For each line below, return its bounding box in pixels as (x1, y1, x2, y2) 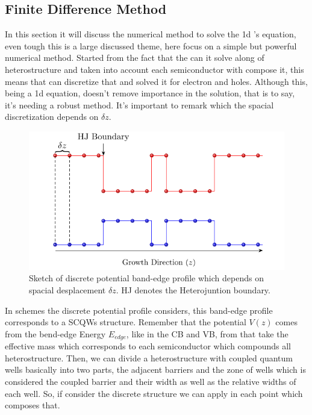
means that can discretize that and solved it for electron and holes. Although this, (5, 75, 308, 87)
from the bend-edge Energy (5, 327, 106, 340)
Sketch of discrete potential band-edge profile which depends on (29, 272, 264, 284)
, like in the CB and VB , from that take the (126, 327, 289, 340)
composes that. (5, 399, 60, 411)
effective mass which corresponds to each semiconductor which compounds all (5, 340, 291, 352)
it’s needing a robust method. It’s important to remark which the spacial (5, 98, 274, 111)
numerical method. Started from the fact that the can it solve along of (5, 51, 264, 64)
